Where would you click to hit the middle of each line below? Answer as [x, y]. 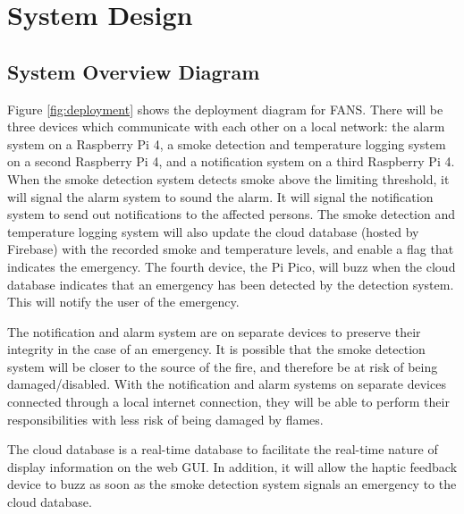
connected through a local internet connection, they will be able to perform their [228, 402]
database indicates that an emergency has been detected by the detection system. [231, 284]
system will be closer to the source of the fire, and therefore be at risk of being [223, 366]
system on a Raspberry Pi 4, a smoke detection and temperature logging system [227, 143]
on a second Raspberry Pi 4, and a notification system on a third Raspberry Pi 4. [231, 161]
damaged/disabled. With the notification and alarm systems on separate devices [227, 384]
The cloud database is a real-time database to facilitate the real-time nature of [223, 449]
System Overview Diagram [134, 71]
